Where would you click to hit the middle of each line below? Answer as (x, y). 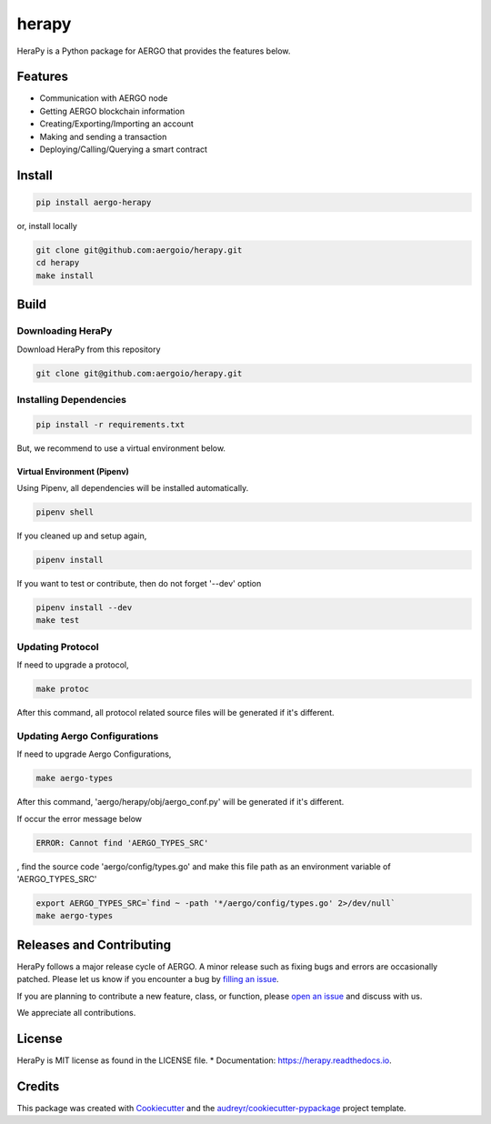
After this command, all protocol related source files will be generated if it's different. (175, 713)
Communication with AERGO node (104, 98)
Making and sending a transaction (103, 136)
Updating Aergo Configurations (88, 736)
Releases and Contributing (94, 944)
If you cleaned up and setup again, (82, 536)
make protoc (63, 689)
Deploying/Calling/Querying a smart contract (124, 149)
